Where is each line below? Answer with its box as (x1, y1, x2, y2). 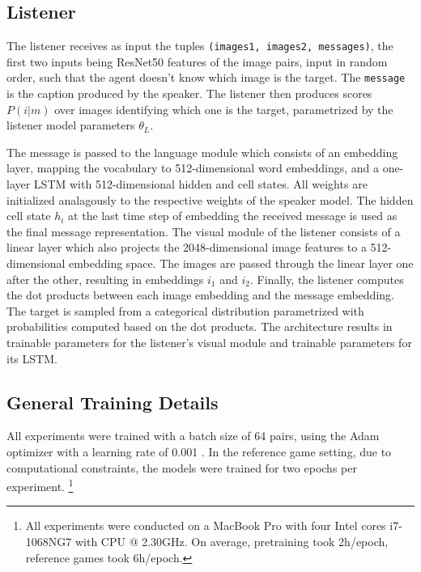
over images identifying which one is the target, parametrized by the (54, 100, 393, 117)
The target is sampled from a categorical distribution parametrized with (6, 302, 364, 319)
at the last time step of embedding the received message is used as (68, 207, 398, 224)
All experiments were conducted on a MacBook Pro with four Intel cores (25, 517, 386, 534)
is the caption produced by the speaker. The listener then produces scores (6, 85, 372, 102)
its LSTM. (6, 350, 57, 367)
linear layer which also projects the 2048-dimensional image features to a (6, 239, 367, 256)
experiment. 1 (6, 476, 74, 494)
